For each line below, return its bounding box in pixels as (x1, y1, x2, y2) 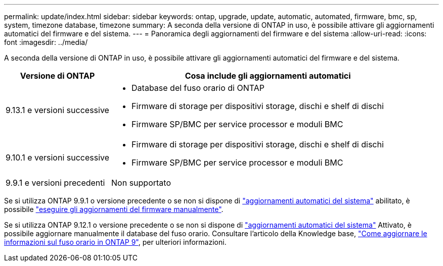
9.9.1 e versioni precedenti (6, 178, 105, 188)
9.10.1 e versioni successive (6, 152, 110, 163)
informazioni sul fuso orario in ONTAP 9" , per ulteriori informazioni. (4, 238, 227, 246)
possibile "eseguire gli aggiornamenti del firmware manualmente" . (4, 205, 224, 214)
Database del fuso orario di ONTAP (131, 83, 264, 93)
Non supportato (111, 178, 171, 188)
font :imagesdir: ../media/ (4, 38, 88, 46)
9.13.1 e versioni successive (6, 105, 109, 115)
